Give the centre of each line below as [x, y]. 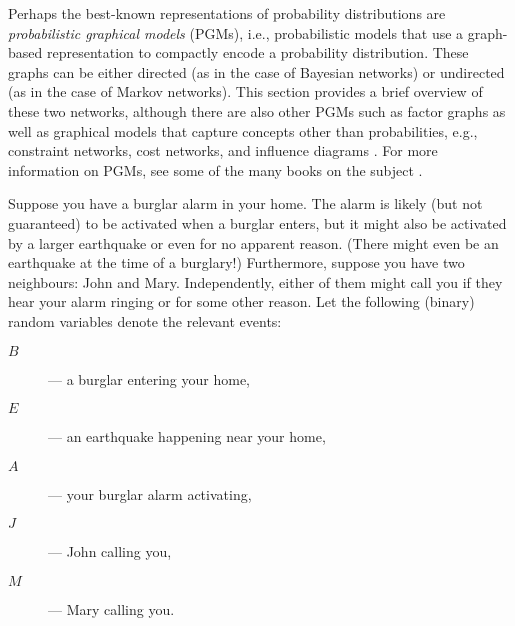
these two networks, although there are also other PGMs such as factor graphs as [257, 110]
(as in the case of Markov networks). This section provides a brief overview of [245, 91]
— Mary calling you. [111, 608]
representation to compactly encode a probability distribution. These [257, 52]
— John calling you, [110, 551]
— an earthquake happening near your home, [187, 436]
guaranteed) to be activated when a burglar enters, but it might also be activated [257, 222]
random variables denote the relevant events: [145, 320]
